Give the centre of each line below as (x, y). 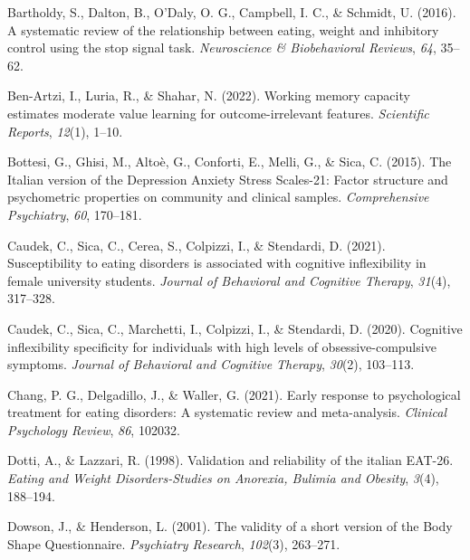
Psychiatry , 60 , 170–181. (75, 214)
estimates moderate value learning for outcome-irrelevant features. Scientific (218, 113)
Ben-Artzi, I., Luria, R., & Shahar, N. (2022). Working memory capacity (209, 95)
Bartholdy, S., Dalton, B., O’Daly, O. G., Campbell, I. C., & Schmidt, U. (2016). (232, 12)
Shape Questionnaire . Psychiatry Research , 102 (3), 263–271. (174, 543)
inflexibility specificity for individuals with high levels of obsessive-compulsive (222, 346)
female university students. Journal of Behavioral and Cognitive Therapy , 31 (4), (229, 280)
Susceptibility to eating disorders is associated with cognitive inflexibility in (217, 263)
